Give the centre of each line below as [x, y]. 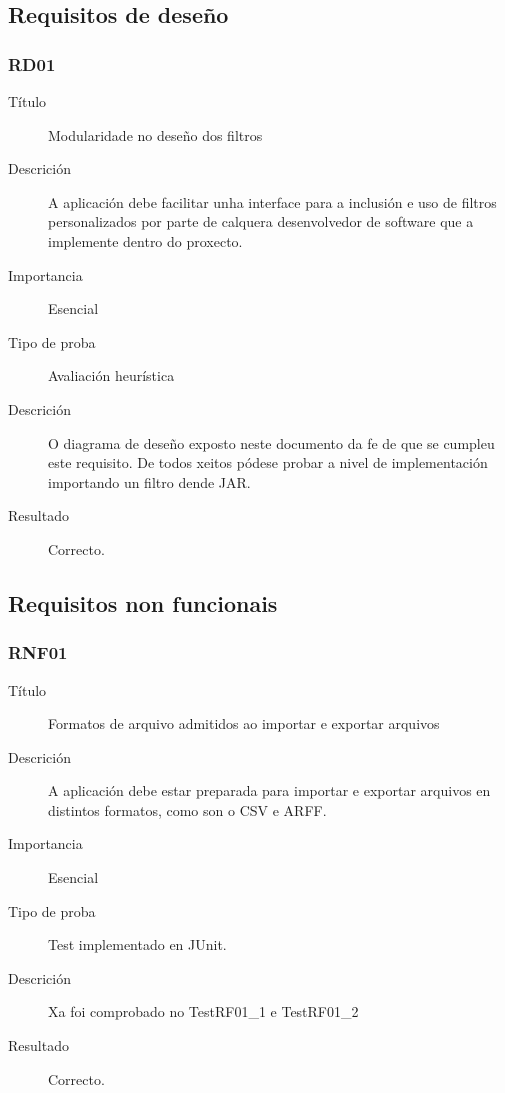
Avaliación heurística [111, 375]
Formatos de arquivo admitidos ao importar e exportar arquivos [244, 723]
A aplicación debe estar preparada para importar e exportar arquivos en [269, 790]
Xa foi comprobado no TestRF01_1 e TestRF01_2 [203, 1011]
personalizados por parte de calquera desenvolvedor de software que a [261, 221]
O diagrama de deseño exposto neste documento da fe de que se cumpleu [271, 442]
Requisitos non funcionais [143, 602]
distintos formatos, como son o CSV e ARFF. [187, 809]
